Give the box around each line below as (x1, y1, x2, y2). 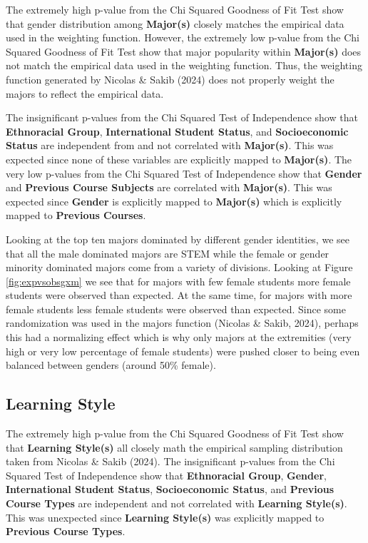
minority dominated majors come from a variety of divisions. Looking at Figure (6, 260, 353, 275)
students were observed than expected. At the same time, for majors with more (6, 288, 352, 303)
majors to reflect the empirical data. (6, 86, 164, 101)
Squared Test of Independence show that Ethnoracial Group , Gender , (6, 467, 327, 482)
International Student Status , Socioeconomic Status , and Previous (6, 482, 334, 497)
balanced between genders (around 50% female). (6, 357, 216, 372)
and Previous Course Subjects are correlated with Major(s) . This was (6, 180, 332, 195)
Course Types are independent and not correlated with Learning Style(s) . (6, 496, 347, 511)
